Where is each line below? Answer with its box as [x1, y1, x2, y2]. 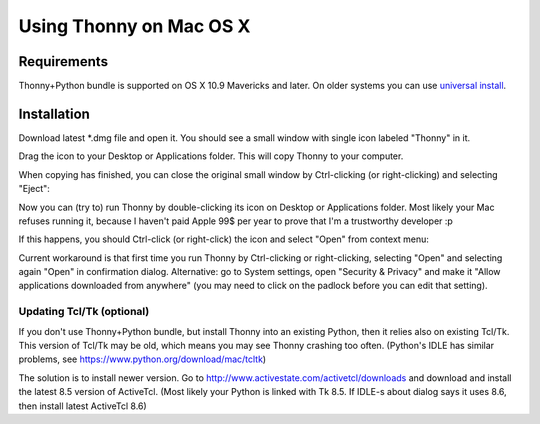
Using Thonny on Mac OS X [18, 15, 251, 37]
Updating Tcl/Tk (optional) [18, 305, 150, 319]
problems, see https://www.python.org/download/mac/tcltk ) [18, 353, 267, 365]
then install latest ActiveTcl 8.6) [18, 400, 147, 412]
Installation [18, 105, 90, 122]
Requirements [18, 53, 109, 70]
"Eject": [18, 183, 50, 195]
